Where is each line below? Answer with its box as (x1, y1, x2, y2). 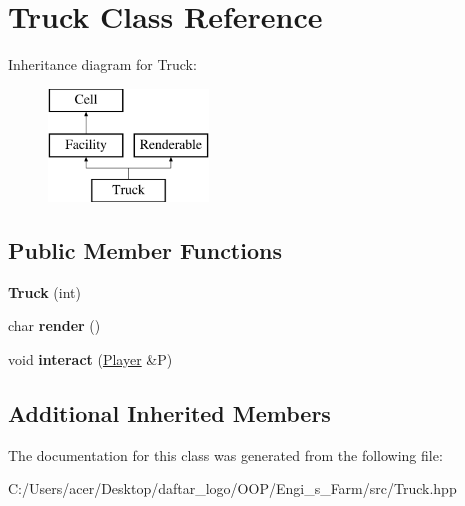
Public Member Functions (8, 235, 282, 266)
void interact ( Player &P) (8, 349, 173, 370)
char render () (8, 315, 101, 336)
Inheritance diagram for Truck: (8, 54, 197, 75)
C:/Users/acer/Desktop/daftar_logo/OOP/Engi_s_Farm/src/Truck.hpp (8, 478, 457, 499)
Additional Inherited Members (8, 398, 331, 429)
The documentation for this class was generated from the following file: (8, 444, 443, 465)
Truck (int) (8, 281, 81, 302)
